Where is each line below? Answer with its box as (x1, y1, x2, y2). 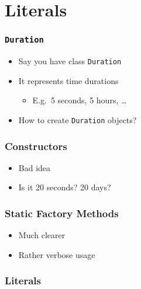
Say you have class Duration (18, 55, 122, 67)
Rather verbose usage (18, 248, 95, 260)
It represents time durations (18, 74, 119, 86)
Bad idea (18, 161, 51, 173)
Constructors (5, 138, 67, 153)
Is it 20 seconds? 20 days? (18, 181, 111, 193)
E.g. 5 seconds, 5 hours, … (32, 94, 127, 106)
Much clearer (18, 229, 66, 241)
